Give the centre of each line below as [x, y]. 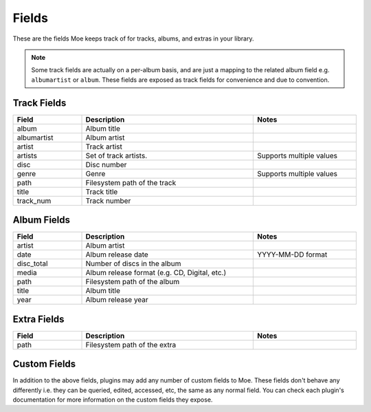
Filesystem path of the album [133, 282]
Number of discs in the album [133, 263]
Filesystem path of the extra [131, 345]
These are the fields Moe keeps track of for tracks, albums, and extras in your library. [133, 39]
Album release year [117, 300]
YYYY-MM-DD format [292, 254]
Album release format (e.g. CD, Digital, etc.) [156, 273]
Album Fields [42, 220]
